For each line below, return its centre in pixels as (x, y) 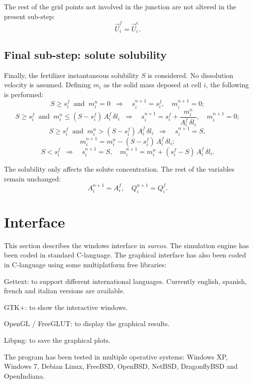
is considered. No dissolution (190, 75)
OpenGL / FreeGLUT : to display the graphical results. (87, 323)
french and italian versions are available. (65, 291)
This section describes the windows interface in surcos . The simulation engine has (126, 245)
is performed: (24, 94)
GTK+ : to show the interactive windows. (66, 307)
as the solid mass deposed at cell (152, 85)
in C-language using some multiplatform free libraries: (85, 265)
